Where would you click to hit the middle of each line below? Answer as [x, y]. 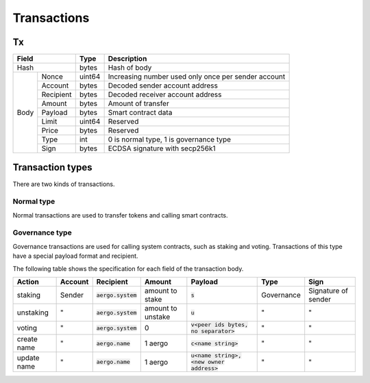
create [27, 339]
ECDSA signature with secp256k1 [162, 148]
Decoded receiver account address [165, 94]
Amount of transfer [138, 104]
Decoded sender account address [163, 85]
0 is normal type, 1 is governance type [170, 140]
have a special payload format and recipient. [75, 256]
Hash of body [130, 68]
